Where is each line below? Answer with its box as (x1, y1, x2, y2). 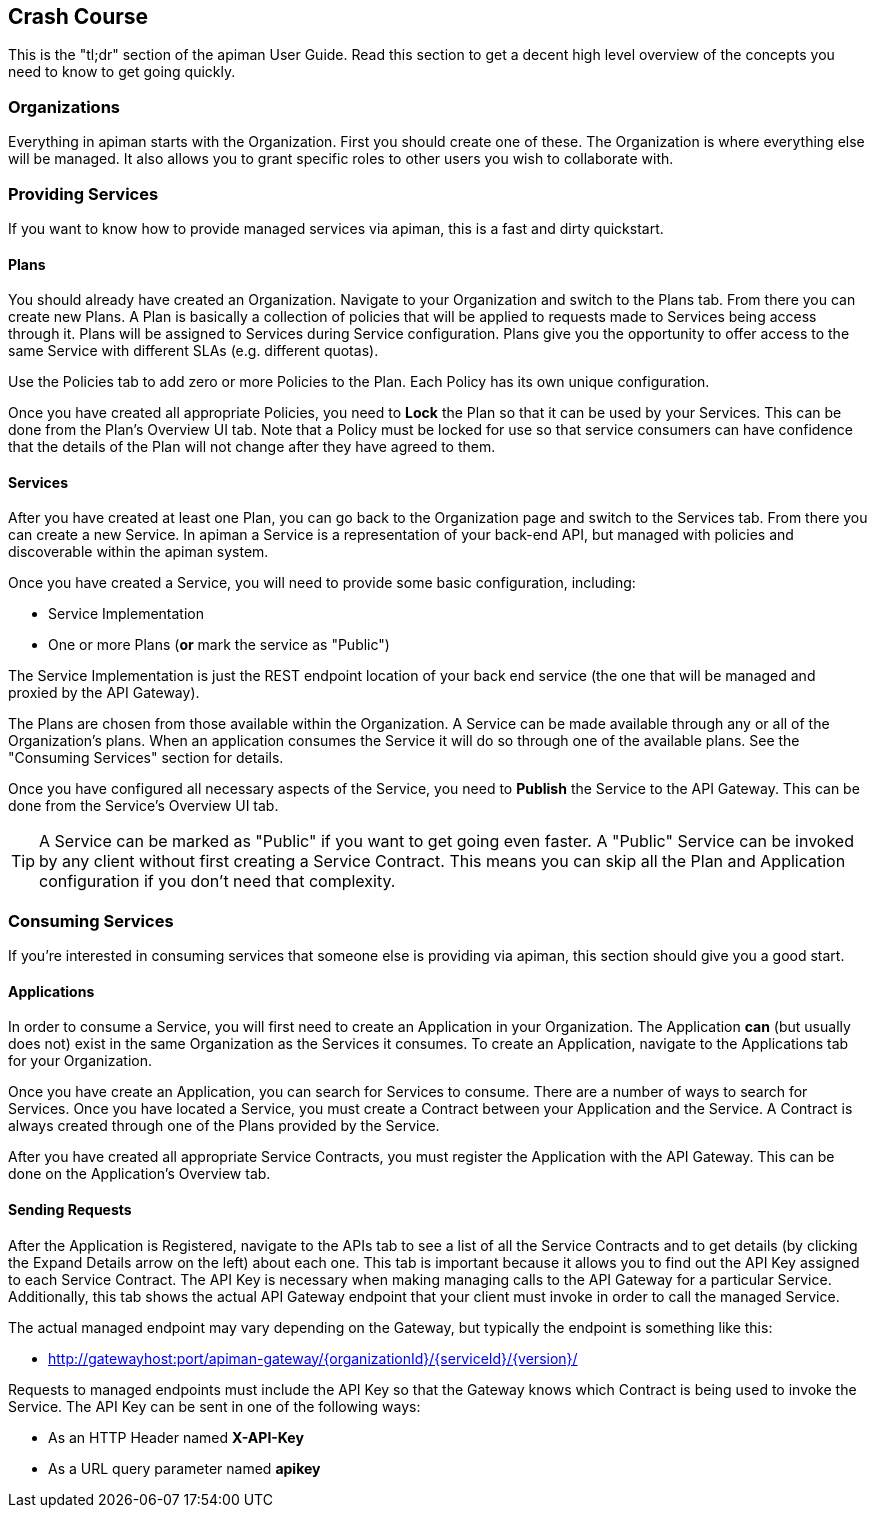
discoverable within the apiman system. (8, 543, 269, 561)
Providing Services (8, 183, 159, 204)
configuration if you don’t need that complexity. (39, 871, 396, 892)
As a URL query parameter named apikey (48, 1459, 321, 1477)
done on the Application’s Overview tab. (8, 1165, 271, 1183)
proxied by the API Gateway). (8, 684, 200, 702)
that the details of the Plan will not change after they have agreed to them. (8, 438, 496, 456)
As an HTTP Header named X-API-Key (48, 1428, 304, 1446)
